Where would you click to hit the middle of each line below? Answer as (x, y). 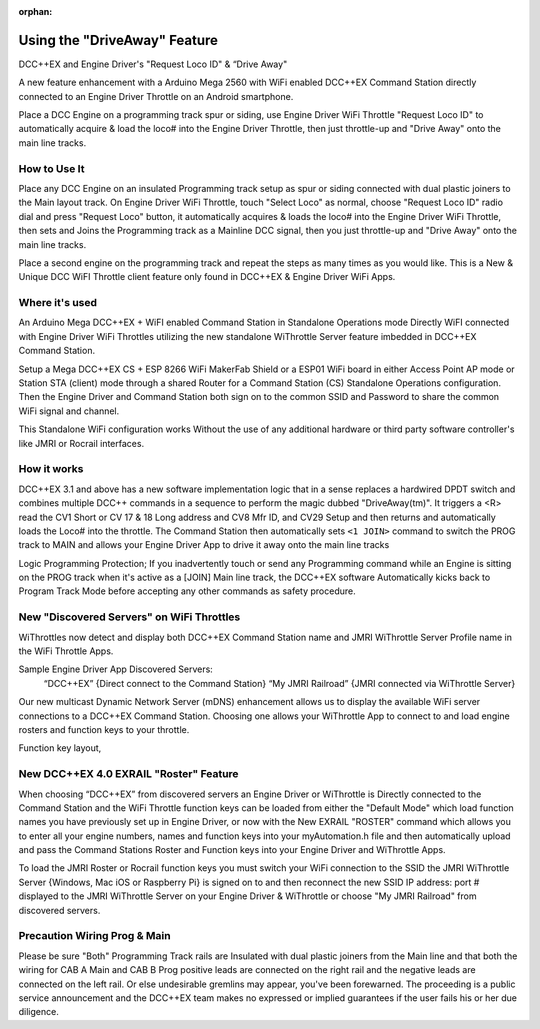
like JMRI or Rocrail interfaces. (81, 443)
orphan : (35, 11)
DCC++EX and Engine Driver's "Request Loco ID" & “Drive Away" (153, 64)
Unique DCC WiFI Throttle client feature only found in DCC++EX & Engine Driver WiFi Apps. (207, 277)
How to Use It (51, 168)
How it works (51, 469)
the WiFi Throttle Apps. (66, 651)
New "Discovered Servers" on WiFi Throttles (129, 617)
